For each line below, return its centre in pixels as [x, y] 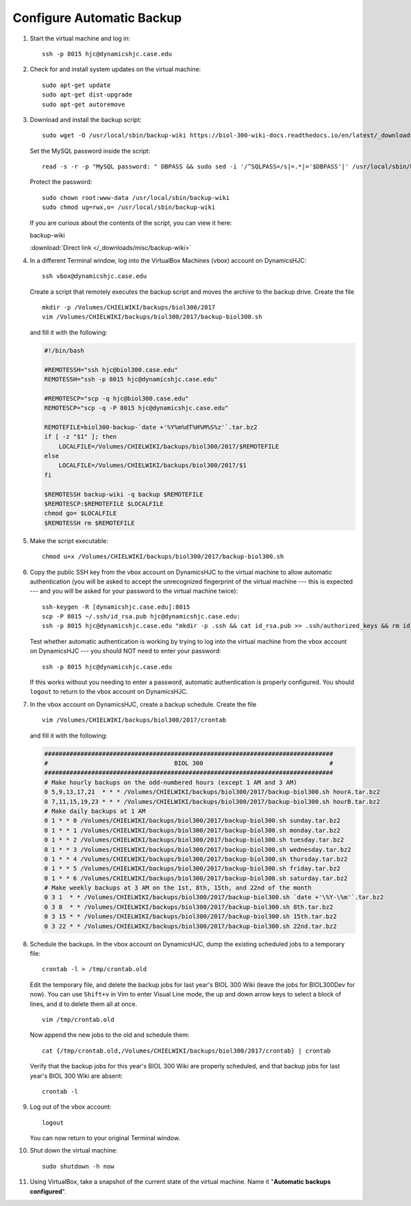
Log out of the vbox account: [71, 1107]
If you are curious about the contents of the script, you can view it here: [131, 223]
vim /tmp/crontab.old [78, 1019]
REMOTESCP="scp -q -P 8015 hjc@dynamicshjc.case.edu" [136, 408]
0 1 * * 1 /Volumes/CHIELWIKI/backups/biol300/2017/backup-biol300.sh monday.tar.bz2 [192, 830]
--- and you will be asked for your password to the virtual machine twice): [134, 591]
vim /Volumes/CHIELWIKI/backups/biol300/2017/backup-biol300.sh [152, 317]
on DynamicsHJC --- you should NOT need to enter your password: [126, 651]
